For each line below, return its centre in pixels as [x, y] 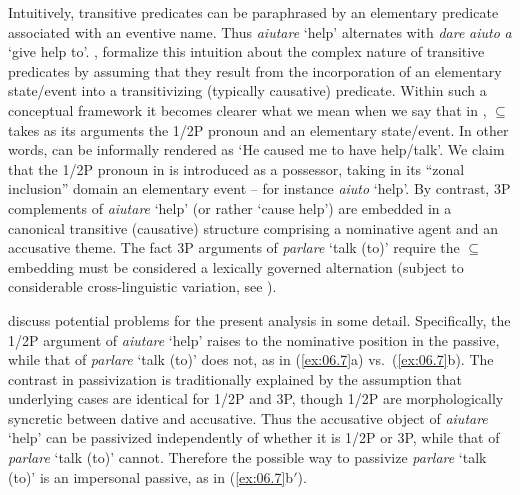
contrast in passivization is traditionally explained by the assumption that [235, 378]
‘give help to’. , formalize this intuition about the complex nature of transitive [246, 51]
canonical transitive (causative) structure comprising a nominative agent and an [253, 227]
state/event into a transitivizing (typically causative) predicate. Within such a [247, 90]
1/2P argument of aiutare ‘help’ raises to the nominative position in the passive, [254, 339]
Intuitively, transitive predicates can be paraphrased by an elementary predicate [253, 12]
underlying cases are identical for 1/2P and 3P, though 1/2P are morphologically [256, 398]
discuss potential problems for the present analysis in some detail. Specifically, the [259, 319]
